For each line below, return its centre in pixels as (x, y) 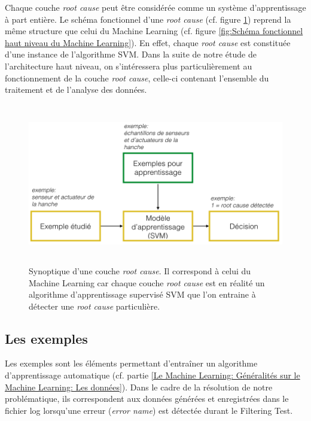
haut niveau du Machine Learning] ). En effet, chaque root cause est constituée (148, 42)
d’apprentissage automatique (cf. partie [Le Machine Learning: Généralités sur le (153, 375)
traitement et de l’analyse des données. (76, 90)
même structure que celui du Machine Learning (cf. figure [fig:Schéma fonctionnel (154, 31)
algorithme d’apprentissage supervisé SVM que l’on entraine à (142, 294)
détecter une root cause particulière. (94, 306)
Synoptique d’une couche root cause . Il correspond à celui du (140, 270)
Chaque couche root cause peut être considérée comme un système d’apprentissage (155, 7)
